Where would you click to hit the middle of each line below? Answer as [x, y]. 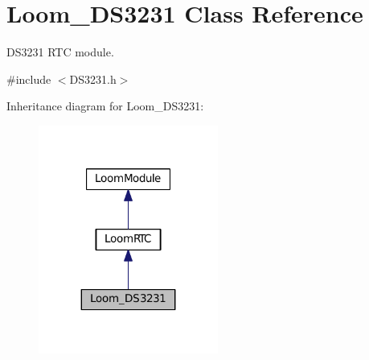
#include [29, 79]
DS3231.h [93, 79]
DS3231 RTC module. [60, 52]
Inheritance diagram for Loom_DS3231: [105, 106]
